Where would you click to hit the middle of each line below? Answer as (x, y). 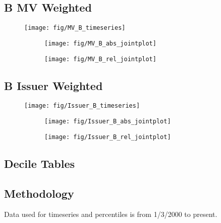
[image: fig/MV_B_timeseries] (75, 28)
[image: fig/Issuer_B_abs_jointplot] (108, 122)
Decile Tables (40, 163)
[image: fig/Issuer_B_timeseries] (82, 106)
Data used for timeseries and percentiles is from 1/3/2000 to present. (111, 214)
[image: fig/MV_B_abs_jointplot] (100, 43)
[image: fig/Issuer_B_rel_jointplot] (108, 137)
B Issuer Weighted (53, 85)
